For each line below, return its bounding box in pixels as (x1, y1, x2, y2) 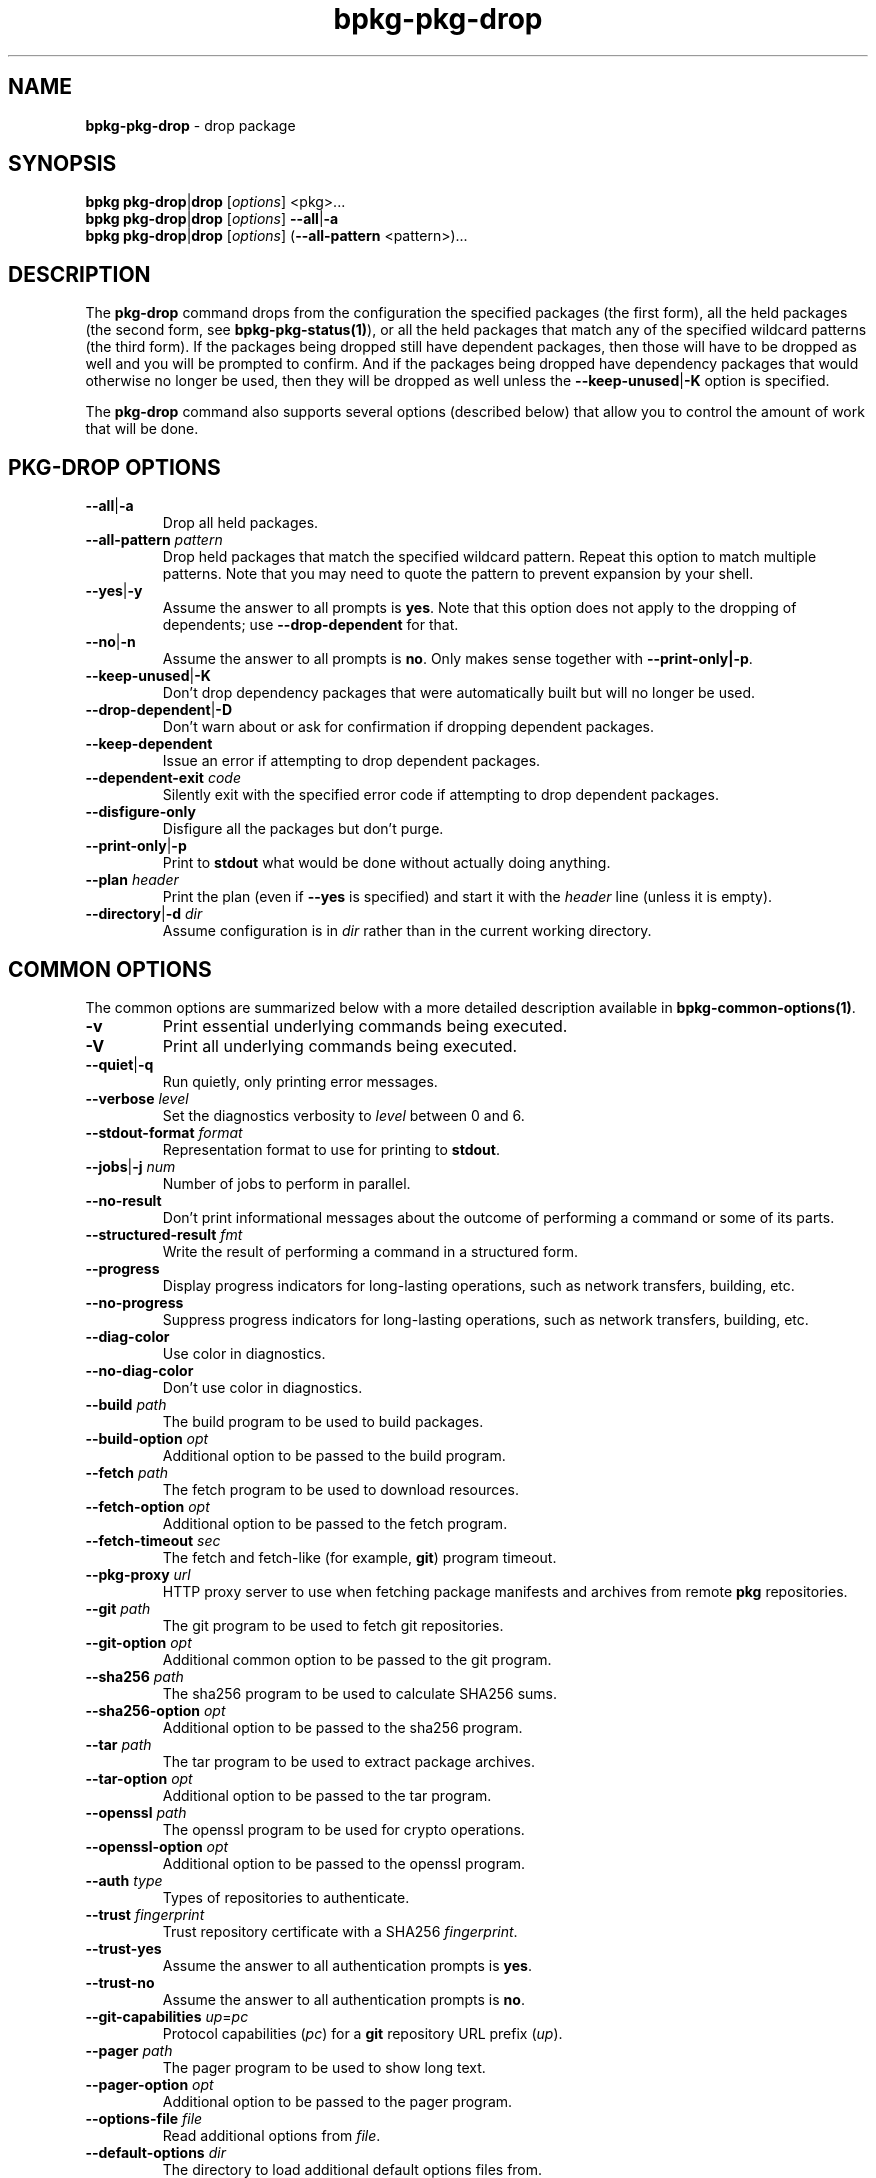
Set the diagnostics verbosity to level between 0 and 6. (162, 1106, 525, 1124)
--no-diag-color (85, 1361, 194, 1379)
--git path (85, 1599, 151, 1617)
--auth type (85, 1871, 163, 1889)
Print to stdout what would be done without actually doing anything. (162, 854, 611, 872)
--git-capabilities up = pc (85, 2007, 249, 2025)
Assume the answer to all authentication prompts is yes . (162, 1956, 532, 1974)
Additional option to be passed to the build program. (162, 1446, 506, 1464)
